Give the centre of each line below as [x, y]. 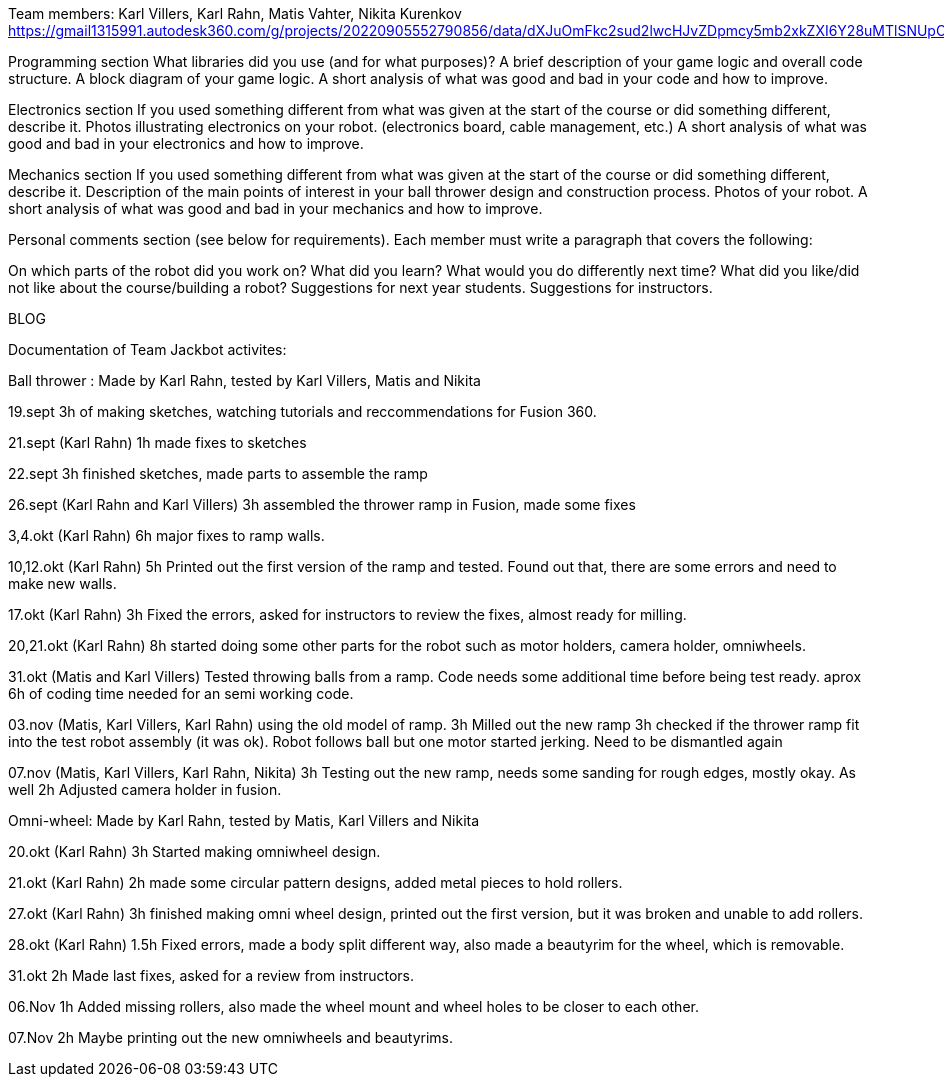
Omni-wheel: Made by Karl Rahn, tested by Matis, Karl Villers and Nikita [244, 820]
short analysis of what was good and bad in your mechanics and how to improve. [275, 208]
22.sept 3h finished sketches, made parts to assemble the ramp [218, 473]
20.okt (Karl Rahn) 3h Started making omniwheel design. [194, 851]
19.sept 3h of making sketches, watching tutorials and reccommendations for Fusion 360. [302, 411]
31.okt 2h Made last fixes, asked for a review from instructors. [211, 975]
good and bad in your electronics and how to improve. [186, 143]
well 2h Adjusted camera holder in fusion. [145, 789]
